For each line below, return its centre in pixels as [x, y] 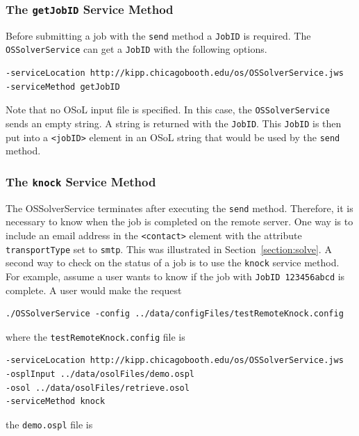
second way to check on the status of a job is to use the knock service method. [173, 263]
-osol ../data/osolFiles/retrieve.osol [98, 388]
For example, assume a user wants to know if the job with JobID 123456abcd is [175, 276]
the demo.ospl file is [49, 424]
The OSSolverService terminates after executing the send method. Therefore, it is [179, 208]
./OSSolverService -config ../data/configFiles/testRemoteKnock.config [175, 314]
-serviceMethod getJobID [63, 87]
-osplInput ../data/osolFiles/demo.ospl [100, 374]
